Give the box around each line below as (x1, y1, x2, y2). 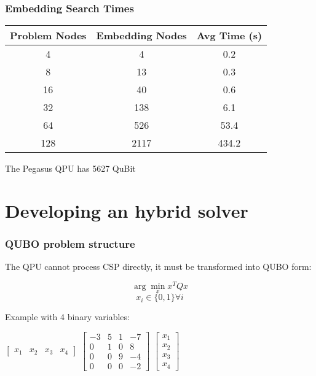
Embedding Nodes (96, 28, 187, 43)
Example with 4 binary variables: (5, 310, 130, 323)
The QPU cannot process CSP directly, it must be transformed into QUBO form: (5, 260, 312, 273)
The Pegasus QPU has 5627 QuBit (5, 162, 136, 175)
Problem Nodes (10, 28, 87, 43)
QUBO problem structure (5, 236, 135, 251)
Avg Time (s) (196, 28, 263, 43)
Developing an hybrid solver (5, 198, 248, 223)
